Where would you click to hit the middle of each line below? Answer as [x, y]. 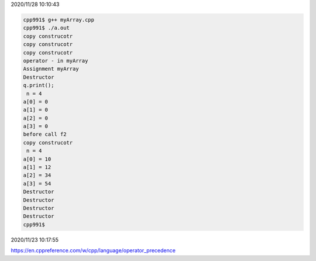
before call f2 [45, 134]
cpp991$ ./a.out [47, 28]
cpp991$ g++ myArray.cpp [59, 20]
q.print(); [39, 85]
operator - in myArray [56, 61]
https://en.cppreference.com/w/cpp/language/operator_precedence [93, 250]
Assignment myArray [51, 69]
